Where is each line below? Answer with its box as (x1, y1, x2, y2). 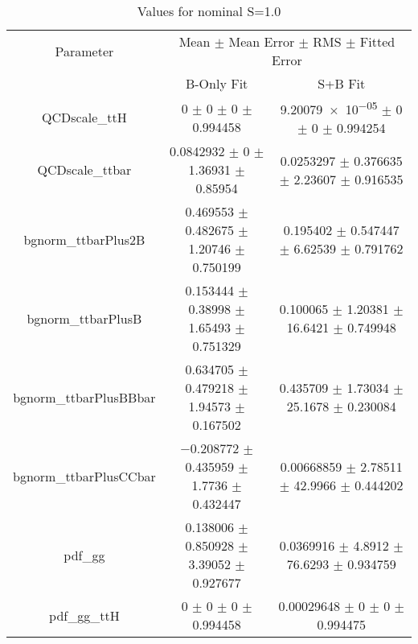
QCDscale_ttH (42, 108, 127, 127)
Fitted (359, 32, 395, 51)
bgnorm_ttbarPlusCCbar (13, 466, 156, 485)
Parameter (55, 41, 114, 60)
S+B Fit (318, 74, 366, 93)
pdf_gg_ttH (49, 605, 120, 625)
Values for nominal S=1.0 (137, 2, 281, 20)
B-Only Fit (185, 74, 248, 93)
